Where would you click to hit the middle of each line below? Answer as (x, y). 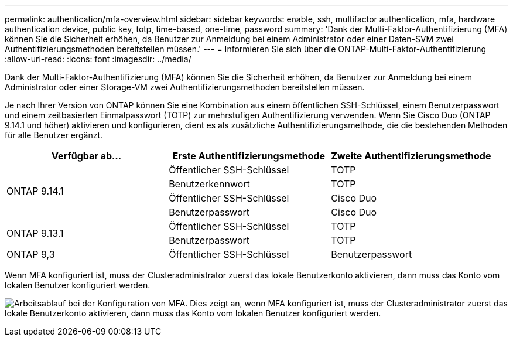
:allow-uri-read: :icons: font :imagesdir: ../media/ (98, 59)
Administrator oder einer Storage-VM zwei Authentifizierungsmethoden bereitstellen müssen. (185, 87)
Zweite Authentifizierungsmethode (411, 156)
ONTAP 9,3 (31, 254)
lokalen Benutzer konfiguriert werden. (78, 285)
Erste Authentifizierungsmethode (249, 156)
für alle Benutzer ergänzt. (54, 135)
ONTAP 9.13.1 (35, 233)
